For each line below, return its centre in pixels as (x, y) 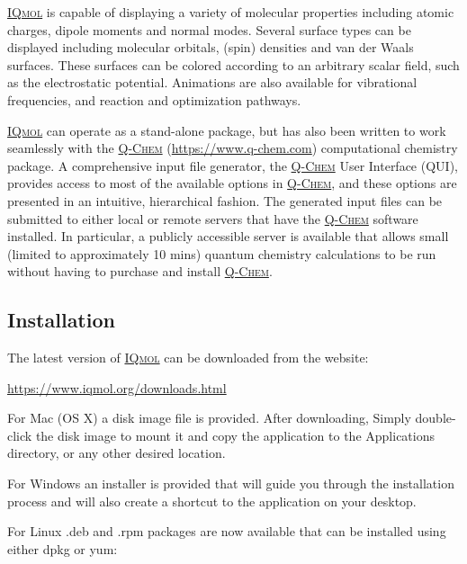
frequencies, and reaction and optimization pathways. (154, 99)
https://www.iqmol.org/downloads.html (117, 387)
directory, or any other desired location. (117, 453)
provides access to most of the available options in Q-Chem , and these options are (232, 183)
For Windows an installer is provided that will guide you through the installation (231, 483)
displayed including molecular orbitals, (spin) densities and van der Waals (211, 47)
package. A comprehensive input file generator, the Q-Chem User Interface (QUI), (233, 165)
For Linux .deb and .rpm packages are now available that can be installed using (227, 531)
